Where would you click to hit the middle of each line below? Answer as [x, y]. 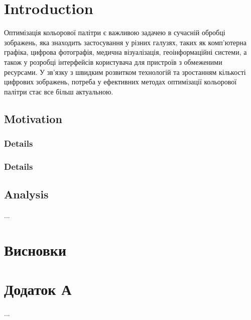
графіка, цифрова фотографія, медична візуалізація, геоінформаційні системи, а [125, 52]
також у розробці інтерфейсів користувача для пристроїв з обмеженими [113, 62]
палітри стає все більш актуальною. [59, 91]
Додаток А [38, 289]
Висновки [35, 249]
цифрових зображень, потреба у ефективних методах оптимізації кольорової [120, 82]
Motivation [33, 118]
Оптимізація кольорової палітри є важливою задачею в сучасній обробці [115, 32]
